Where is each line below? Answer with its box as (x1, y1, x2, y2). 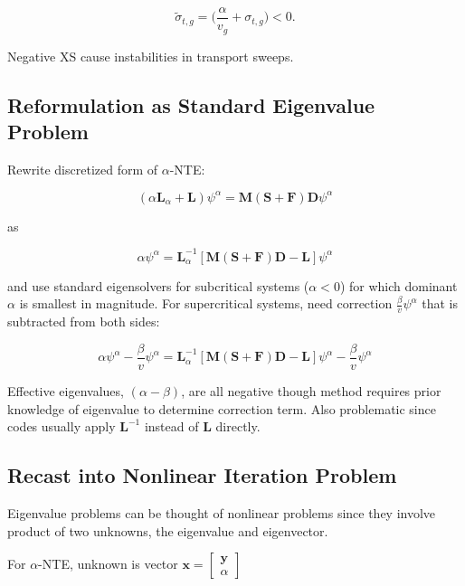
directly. (215, 417, 261, 436)
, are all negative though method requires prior (181, 381, 441, 400)
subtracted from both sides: (7, 312, 160, 331)
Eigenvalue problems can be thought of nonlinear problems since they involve (7, 503, 436, 522)
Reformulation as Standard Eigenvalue (7, 90, 375, 118)
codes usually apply (7, 417, 116, 436)
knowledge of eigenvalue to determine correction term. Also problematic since (7, 399, 436, 418)
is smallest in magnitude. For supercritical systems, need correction (19, 294, 393, 313)
